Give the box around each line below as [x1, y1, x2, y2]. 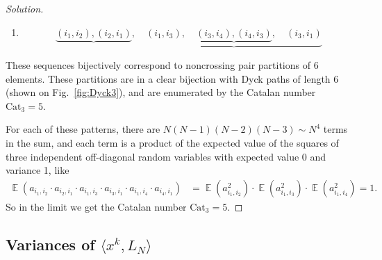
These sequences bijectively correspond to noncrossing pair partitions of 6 [6, 58, 319, 72]
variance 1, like [6, 163, 69, 177]
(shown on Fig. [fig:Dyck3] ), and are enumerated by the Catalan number [6, 85, 316, 99]
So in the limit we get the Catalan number [6, 199, 187, 213]
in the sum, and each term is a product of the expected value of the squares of [6, 136, 339, 149]
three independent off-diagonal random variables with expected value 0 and [6, 149, 326, 163]
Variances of [6, 233, 95, 254]
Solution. [6, 1, 44, 15]
